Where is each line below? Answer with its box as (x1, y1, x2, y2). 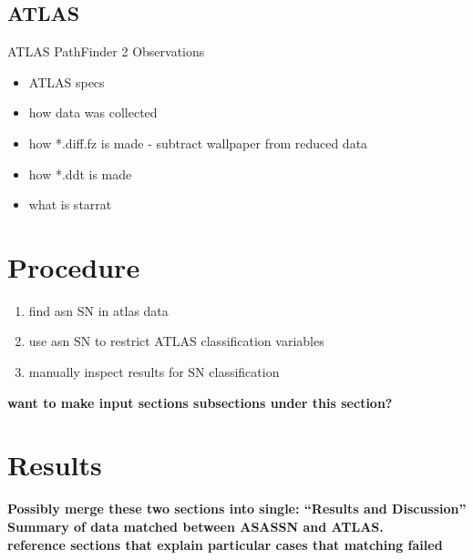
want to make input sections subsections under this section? (7, 392, 393, 412)
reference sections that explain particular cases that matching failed (7, 535, 443, 554)
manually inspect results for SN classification (28, 362, 280, 382)
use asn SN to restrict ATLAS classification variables (28, 331, 324, 351)
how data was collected (28, 103, 158, 122)
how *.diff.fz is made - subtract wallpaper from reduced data (28, 133, 368, 152)
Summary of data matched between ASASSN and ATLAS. (7, 516, 384, 535)
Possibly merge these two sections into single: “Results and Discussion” (7, 499, 467, 518)
